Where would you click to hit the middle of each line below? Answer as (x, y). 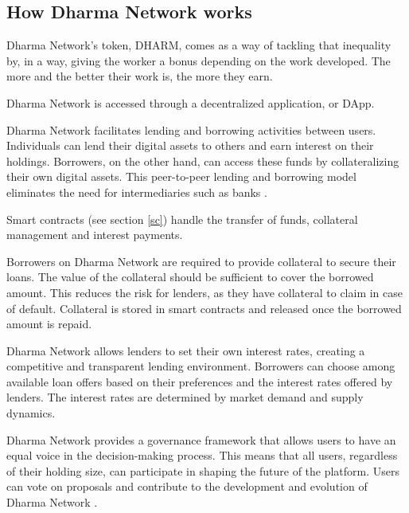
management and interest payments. (95, 235)
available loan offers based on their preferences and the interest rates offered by (200, 381)
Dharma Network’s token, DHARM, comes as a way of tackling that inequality (199, 45)
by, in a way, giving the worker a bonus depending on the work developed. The (199, 60)
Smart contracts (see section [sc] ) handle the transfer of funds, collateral (182, 219)
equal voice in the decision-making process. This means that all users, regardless (202, 455)
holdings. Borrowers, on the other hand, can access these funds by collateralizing (203, 161)
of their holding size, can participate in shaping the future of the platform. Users (203, 470)
